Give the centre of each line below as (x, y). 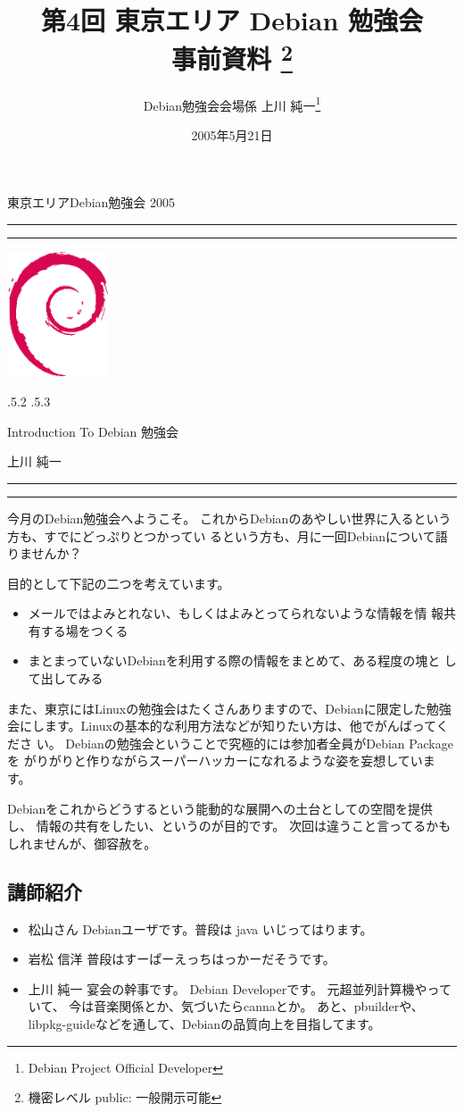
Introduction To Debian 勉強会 (93, 431)
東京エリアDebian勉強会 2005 (91, 202)
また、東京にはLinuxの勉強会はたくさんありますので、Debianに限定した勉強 (229, 708)
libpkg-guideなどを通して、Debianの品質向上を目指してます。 (204, 1023)
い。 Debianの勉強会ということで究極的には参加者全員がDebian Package (244, 743)
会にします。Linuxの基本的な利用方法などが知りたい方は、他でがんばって (222, 726)
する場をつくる (84, 630)
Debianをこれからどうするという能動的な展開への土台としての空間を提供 (220, 808)
